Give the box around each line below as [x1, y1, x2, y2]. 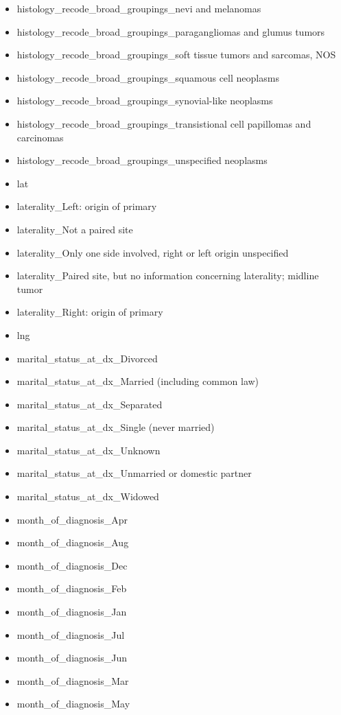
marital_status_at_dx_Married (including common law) [16, 374, 259, 388]
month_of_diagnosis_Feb [16, 581, 127, 596]
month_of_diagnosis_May [16, 696, 130, 711]
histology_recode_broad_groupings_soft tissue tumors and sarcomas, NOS [16, 47, 336, 62]
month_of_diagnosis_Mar [16, 673, 129, 688]
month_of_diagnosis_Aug [16, 535, 129, 550]
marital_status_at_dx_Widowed [16, 489, 159, 504]
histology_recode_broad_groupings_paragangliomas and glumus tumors [16, 24, 325, 38]
